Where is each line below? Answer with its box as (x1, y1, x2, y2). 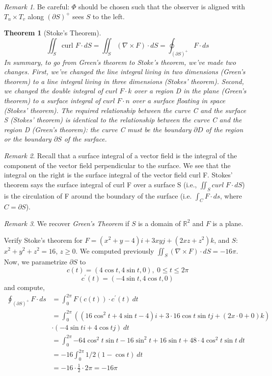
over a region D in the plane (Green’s (134, 86, 246, 96)
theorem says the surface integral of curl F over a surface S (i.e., (4, 179, 197, 189)
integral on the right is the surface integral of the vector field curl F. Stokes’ (4, 170, 233, 180)
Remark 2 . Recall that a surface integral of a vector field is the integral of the (4, 150, 237, 160)
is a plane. (212, 218, 244, 228)
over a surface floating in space (132, 95, 225, 106)
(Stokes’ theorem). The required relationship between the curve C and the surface (4, 105, 246, 115)
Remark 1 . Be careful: (4, 1, 70, 11)
